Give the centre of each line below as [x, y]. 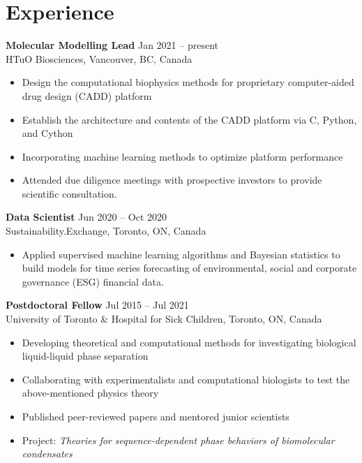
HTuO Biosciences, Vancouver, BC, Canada [99, 58]
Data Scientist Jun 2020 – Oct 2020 [86, 217]
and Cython [47, 133]
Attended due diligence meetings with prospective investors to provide [172, 180]
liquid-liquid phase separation [85, 356]
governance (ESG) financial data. [93, 281]
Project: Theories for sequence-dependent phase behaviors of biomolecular [178, 440]
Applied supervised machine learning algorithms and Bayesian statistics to [181, 254]
